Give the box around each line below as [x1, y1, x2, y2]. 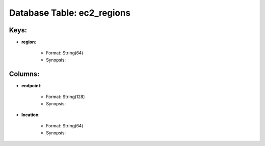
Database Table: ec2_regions [9, 7, 131, 18]
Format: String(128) [46, 94, 85, 100]
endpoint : [21, 82, 42, 88]
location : [21, 112, 40, 118]
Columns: [9, 70, 40, 78]
